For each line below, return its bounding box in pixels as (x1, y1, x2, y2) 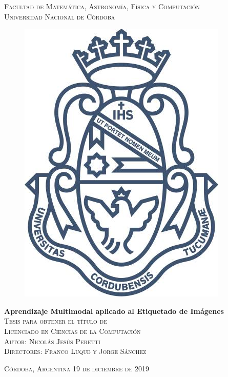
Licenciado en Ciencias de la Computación (4, 325, 141, 336)
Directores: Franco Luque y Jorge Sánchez (4, 346, 147, 356)
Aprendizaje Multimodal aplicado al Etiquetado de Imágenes (4, 305, 224, 316)
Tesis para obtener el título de (4, 315, 107, 326)
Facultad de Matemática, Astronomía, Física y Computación (4, 1, 200, 11)
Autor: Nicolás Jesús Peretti (4, 335, 100, 346)
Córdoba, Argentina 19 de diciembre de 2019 (4, 363, 149, 373)
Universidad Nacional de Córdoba (4, 11, 115, 22)
